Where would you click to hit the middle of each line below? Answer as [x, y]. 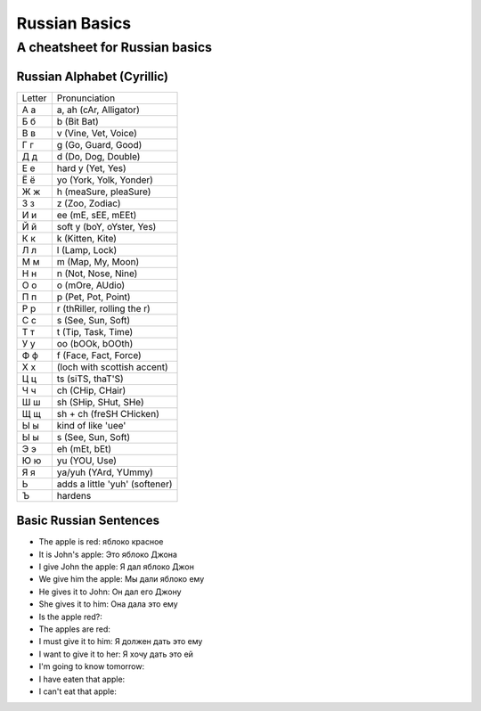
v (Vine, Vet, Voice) [97, 133]
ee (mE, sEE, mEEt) [97, 215]
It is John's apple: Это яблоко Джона [108, 554]
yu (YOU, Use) [87, 461]
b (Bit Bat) [77, 121]
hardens [74, 495]
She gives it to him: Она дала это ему [108, 604]
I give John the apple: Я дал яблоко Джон [117, 567]
